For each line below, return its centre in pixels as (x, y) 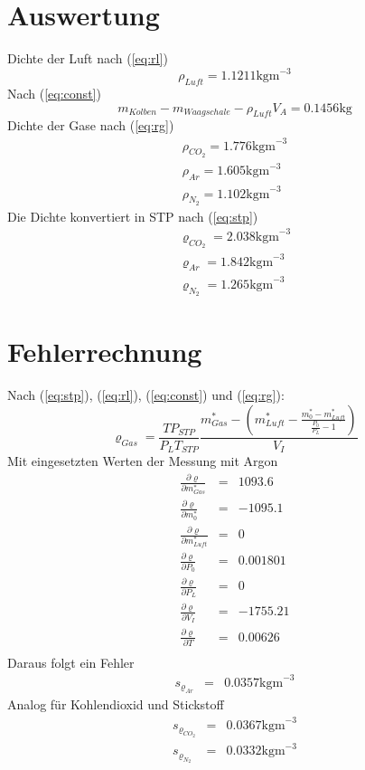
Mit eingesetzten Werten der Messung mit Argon (143, 461)
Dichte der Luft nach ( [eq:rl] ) (88, 58)
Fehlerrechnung (105, 352)
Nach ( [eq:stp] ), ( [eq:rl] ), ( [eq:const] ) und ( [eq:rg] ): (146, 395)
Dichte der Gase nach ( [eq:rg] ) (91, 125)
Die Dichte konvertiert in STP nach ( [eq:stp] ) (133, 216)
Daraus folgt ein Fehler (71, 662)
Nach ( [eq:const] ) (54, 94)
